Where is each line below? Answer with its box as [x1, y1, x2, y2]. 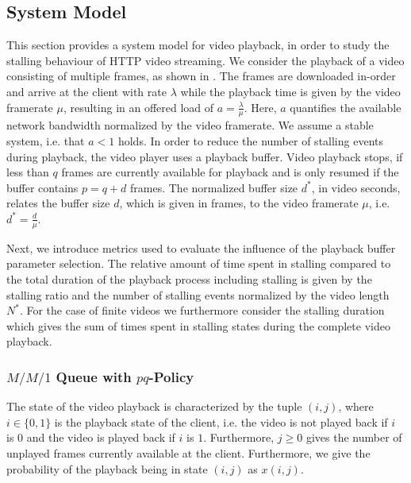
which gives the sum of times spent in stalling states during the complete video [6, 317, 390, 334]
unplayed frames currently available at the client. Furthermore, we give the [6, 445, 371, 462]
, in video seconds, [311, 179, 401, 195]
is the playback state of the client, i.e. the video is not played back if [54, 413, 388, 430]
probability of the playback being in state [6, 460, 208, 477]
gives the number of [305, 429, 402, 446]
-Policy [148, 366, 194, 386]
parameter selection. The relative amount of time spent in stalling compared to [6, 255, 391, 272]
